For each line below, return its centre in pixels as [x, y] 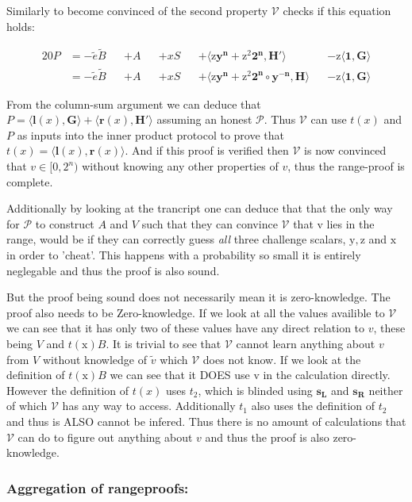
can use [329, 119]
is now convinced [345, 150]
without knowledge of [95, 359]
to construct [65, 223]
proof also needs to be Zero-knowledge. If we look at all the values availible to [196, 312]
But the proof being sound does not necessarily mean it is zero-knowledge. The [198, 297]
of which [27, 406]
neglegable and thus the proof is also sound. [113, 270]
